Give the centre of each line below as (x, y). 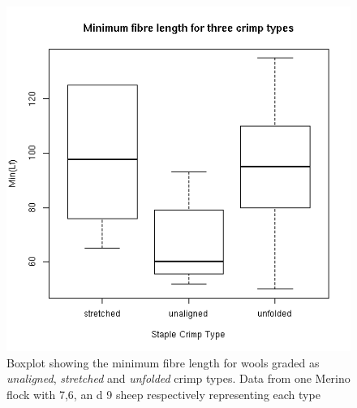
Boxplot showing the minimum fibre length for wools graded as (163, 362)
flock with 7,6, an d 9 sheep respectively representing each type (163, 394)
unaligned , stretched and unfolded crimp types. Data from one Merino (178, 378)
